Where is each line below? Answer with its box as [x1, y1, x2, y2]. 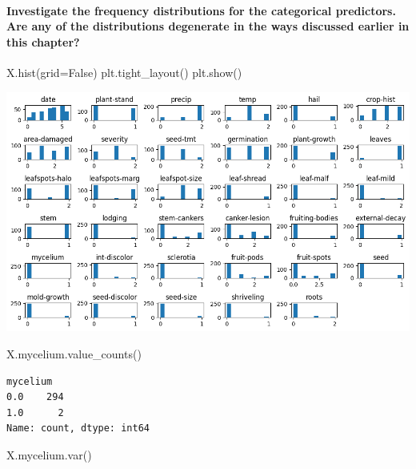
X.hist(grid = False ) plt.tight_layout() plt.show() [6, 63, 242, 80]
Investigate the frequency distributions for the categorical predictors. [6, 2, 396, 18]
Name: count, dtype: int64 [6, 423, 150, 435]
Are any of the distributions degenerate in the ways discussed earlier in [6, 18, 410, 34]
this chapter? [6, 33, 80, 50]
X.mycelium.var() [6, 446, 92, 463]
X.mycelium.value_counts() [6, 346, 142, 362]
